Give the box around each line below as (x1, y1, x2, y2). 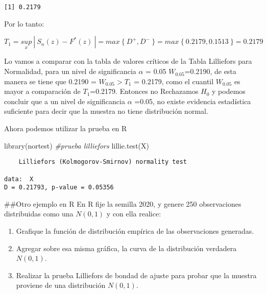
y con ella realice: (106, 208, 161, 219)
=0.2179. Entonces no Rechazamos (90, 86, 199, 96)
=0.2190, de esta (184, 66, 236, 77)
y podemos (212, 86, 246, 96)
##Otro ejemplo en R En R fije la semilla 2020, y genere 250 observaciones (4, 198, 241, 209)
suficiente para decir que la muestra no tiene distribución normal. (4, 106, 208, 116)
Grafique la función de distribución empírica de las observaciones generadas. (16, 226, 254, 236)
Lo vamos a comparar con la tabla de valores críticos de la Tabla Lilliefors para (4, 56, 252, 66)
